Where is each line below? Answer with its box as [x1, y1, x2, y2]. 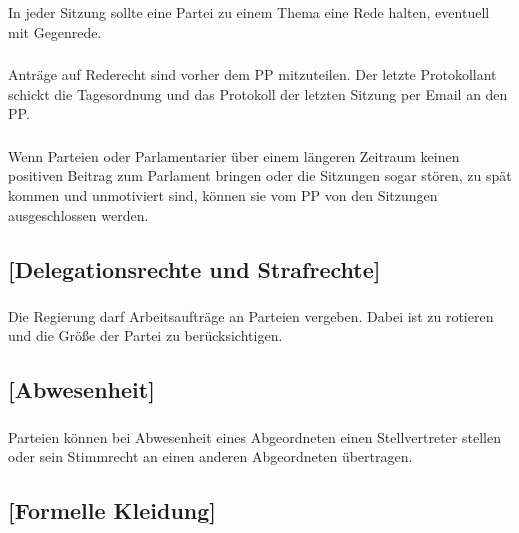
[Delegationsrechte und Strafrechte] [8, 253, 381, 284]
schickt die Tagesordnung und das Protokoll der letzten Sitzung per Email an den [8, 83, 508, 104]
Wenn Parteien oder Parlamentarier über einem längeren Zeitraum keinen [8, 145, 460, 166]
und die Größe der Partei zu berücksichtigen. [8, 325, 283, 346]
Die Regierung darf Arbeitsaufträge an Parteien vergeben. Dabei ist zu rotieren [8, 305, 494, 326]
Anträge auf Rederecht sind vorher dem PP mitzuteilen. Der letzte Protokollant [8, 64, 497, 85]
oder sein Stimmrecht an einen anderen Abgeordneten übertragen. [8, 446, 413, 467]
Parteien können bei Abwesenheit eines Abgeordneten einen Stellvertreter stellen [8, 426, 501, 447]
